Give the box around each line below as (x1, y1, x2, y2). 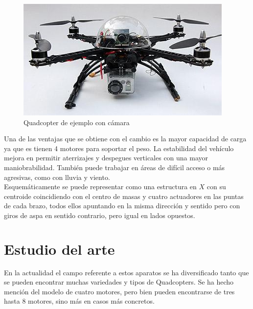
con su (207, 181, 226, 192)
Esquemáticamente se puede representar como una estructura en (4, 181, 197, 192)
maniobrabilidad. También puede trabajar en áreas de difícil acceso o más (4, 162, 225, 172)
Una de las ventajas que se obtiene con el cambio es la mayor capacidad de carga (4, 133, 247, 144)
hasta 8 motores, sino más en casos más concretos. (4, 296, 155, 306)
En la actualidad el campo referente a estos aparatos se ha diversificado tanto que (4, 267, 249, 277)
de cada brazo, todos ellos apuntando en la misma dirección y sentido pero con (4, 200, 240, 211)
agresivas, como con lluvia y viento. (4, 172, 110, 182)
